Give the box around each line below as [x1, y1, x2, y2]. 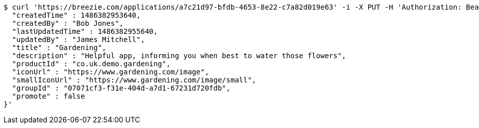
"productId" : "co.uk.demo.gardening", [12, 60, 171, 68]
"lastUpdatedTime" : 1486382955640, [12, 27, 158, 35]
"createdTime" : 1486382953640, [12, 11, 141, 19]
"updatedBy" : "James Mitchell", [12, 35, 145, 44]
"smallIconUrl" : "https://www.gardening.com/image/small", [12, 76, 257, 84]
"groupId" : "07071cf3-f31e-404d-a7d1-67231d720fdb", [12, 84, 231, 92]
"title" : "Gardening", [12, 44, 107, 52]
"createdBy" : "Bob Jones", [12, 19, 124, 27]
